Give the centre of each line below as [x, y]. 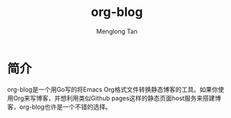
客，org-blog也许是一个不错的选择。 [59, 107]
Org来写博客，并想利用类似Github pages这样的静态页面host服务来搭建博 [117, 98]
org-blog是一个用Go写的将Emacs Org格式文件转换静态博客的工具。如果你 [113, 89]
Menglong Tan [117, 31]
